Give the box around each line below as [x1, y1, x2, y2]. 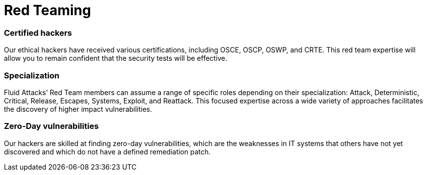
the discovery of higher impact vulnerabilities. [4, 104, 152, 113]
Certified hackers [4, 27, 72, 38]
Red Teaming [4, 2, 91, 19]
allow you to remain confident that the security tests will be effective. [4, 54, 227, 63]
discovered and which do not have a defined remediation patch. [4, 147, 211, 156]
